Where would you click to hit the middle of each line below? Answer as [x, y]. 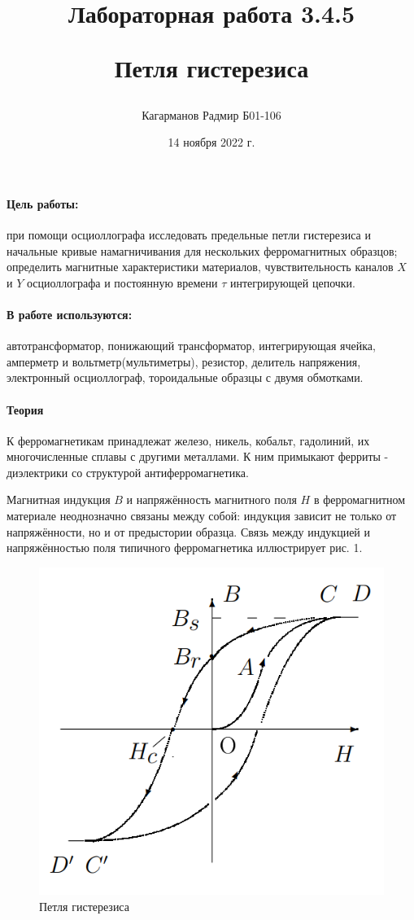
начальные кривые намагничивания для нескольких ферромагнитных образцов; [202, 250]
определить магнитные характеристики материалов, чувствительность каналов [200, 267]
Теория [25, 409]
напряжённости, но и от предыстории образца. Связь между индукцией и [188, 531]
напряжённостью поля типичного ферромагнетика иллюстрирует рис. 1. [185, 548]
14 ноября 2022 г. [211, 142]
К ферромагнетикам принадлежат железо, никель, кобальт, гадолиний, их [188, 440]
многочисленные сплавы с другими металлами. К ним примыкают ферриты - [198, 456]
